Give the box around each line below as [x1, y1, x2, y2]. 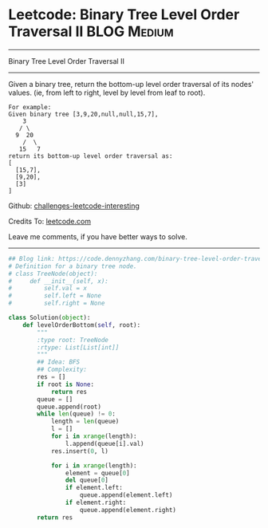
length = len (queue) [50, 417, 120, 426]
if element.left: [65, 484, 124, 492]
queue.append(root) [37, 403, 102, 411]
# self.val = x [8, 285, 88, 293]
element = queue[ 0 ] [65, 469, 130, 477]
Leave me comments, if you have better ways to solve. [8, 231, 187, 241]
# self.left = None [8, 292, 102, 300]
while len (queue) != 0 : [37, 410, 116, 418]
